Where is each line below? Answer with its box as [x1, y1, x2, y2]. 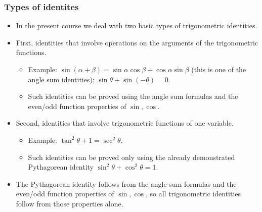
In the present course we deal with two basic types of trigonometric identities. [16, 20, 257, 31]
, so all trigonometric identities [146, 188, 241, 199]
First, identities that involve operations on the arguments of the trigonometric [16, 37, 258, 47]
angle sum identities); [28, 74, 95, 84]
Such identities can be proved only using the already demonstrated [28, 151, 235, 162]
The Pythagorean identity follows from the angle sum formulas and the [16, 178, 237, 189]
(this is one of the [191, 64, 246, 74]
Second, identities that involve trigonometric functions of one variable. [16, 118, 234, 128]
